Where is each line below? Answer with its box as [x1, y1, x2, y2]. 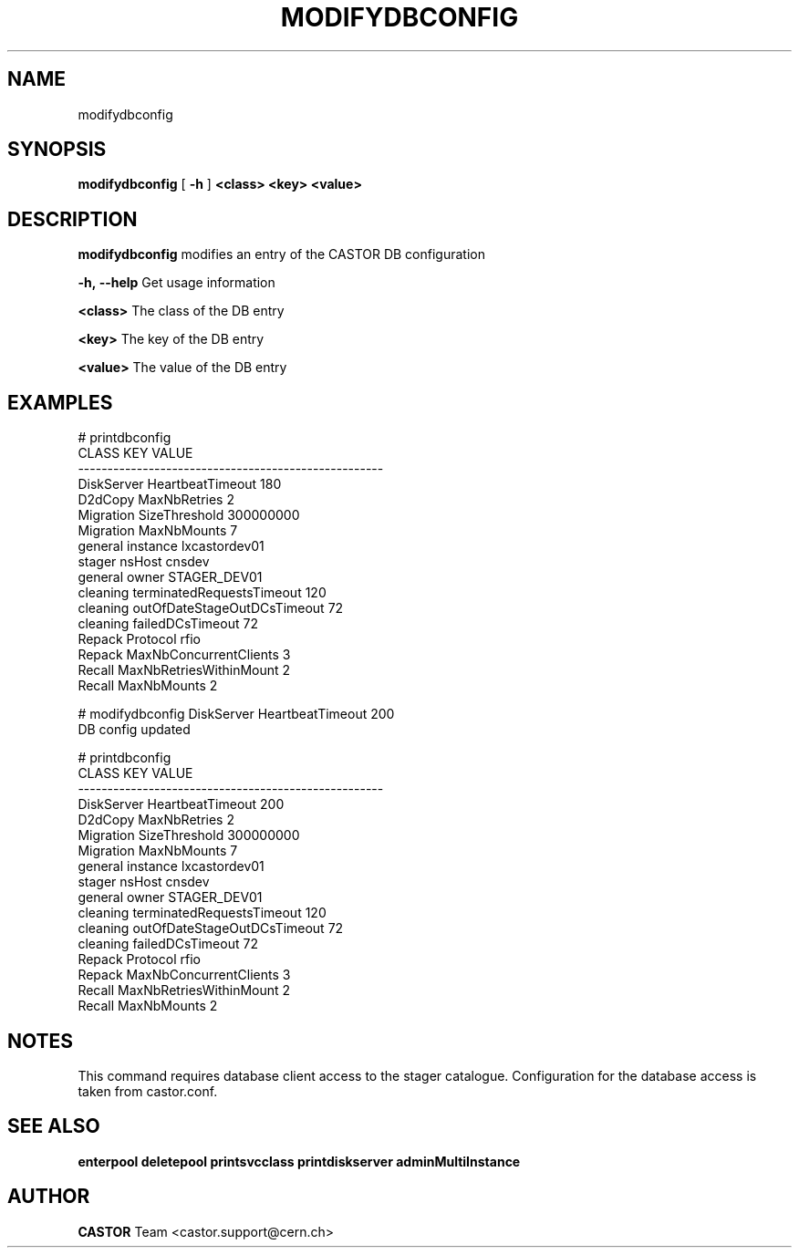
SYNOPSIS [7, 138, 107, 161]
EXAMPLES [7, 390, 113, 414]
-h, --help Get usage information [78, 275, 275, 291]
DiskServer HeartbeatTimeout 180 [78, 476, 282, 493]
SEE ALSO [7, 1115, 100, 1138]
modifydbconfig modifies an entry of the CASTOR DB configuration [78, 246, 485, 263]
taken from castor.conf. [78, 1083, 218, 1099]
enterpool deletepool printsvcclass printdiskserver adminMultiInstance [78, 1153, 521, 1169]
